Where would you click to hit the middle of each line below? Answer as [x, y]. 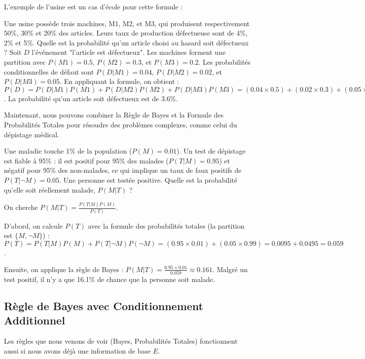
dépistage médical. [32, 134]
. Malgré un [230, 269]
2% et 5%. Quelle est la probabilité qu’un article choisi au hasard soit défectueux [126, 42]
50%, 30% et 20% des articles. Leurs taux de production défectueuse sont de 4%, [126, 33]
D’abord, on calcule [34, 225]
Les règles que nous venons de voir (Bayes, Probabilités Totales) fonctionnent [121, 341]
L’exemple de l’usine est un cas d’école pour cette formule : [93, 6]
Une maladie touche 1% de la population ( [68, 151]
